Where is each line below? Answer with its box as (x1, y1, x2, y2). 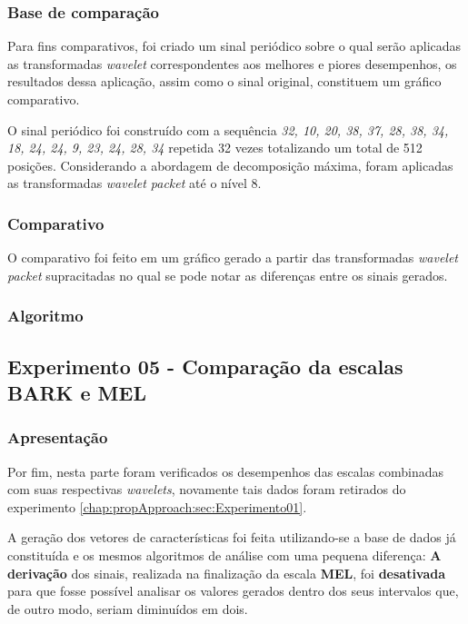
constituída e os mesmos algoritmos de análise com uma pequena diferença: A (7, 545, 442, 564)
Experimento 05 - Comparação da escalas (7, 352, 403, 380)
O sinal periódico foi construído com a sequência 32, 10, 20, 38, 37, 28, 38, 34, (7, 120, 449, 139)
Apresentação (7, 426, 108, 449)
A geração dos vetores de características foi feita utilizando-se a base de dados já (7, 528, 456, 547)
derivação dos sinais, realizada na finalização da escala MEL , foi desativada (7, 563, 446, 582)
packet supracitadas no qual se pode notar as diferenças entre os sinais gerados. (7, 265, 448, 284)
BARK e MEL (7, 379, 146, 406)
